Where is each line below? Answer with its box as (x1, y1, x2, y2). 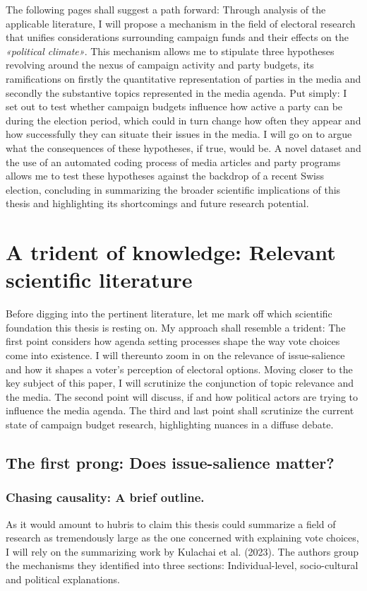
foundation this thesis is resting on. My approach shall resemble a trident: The (6, 320, 346, 334)
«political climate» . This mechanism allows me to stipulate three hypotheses (6, 43, 335, 58)
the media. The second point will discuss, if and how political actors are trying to (6, 389, 359, 404)
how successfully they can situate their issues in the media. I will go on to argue (6, 127, 352, 141)
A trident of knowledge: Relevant (6, 238, 336, 267)
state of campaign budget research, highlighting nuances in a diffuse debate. (6, 416, 334, 431)
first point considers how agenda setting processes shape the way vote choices (6, 334, 340, 349)
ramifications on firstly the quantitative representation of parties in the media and (6, 71, 361, 86)
